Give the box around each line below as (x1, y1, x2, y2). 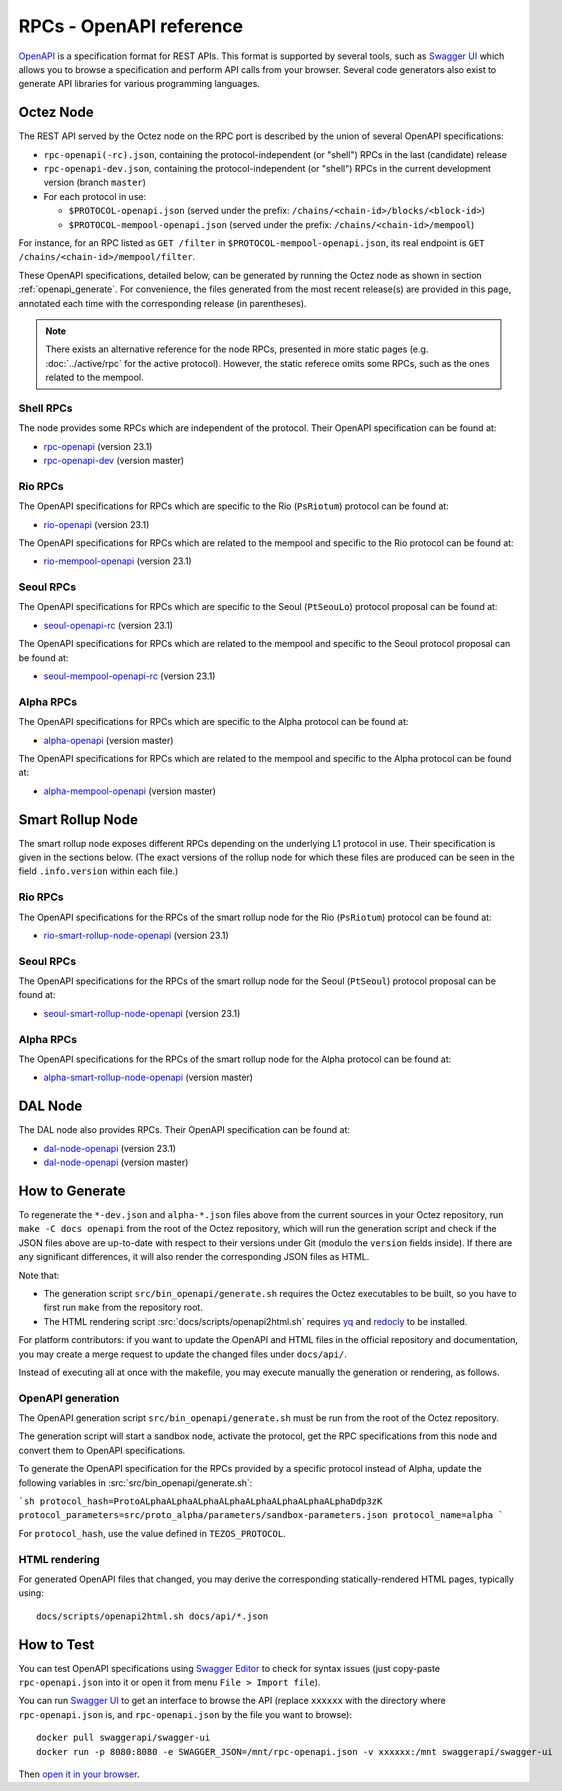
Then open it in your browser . (18, 1768, 140, 1780)
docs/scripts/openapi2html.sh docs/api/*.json (36, 1610, 269, 1622)
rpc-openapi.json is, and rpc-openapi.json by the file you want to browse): (18, 1708, 352, 1720)
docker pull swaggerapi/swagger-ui (36, 1732, 211, 1744)
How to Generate (18, 1182, 126, 1199)
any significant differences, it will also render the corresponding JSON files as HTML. (18, 1251, 370, 1263)
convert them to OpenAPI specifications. (18, 1444, 186, 1456)
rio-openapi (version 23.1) (43, 518, 150, 530)
